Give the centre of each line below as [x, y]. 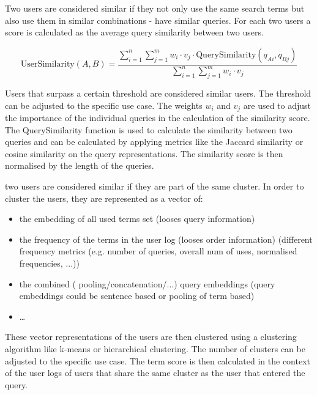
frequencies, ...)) [49, 263]
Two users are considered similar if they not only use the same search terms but [155, 8]
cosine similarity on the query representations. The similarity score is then [144, 153]
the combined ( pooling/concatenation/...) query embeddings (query [147, 283]
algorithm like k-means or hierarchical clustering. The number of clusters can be [155, 348]
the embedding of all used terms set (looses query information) [137, 219]
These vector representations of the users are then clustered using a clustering [151, 337]
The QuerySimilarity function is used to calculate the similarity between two [149, 129]
